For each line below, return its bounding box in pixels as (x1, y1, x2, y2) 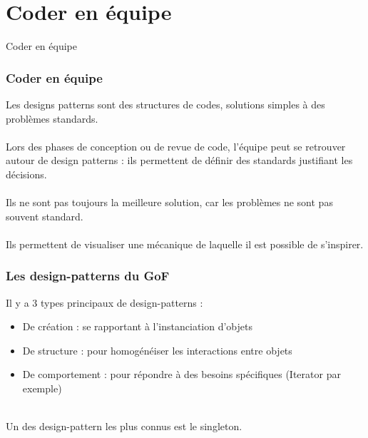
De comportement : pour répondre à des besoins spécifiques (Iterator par (22, 367, 341, 382)
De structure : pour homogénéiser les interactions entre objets (22, 342, 292, 357)
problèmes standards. (6, 111, 98, 126)
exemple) (22, 381, 62, 396)
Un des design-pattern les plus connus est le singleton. (6, 419, 242, 434)
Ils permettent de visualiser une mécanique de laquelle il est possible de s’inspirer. (6, 236, 364, 251)
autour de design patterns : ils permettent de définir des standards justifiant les (6, 153, 353, 168)
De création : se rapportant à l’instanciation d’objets (22, 319, 252, 334)
